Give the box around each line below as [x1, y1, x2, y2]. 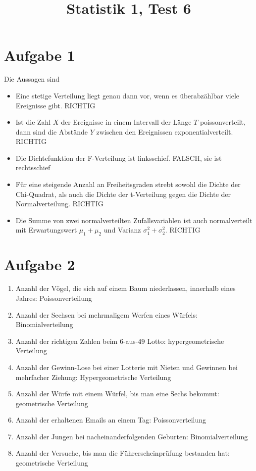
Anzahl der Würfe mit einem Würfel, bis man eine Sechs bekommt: [15, 388, 219, 399]
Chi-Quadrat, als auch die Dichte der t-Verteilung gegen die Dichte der [15, 188, 231, 199]
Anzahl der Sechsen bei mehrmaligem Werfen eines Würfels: [15, 309, 198, 320]
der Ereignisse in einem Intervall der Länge [61, 117, 192, 127]
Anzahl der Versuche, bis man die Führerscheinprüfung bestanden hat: [15, 448, 230, 458]
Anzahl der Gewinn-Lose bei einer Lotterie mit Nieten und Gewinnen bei [15, 362, 238, 372]
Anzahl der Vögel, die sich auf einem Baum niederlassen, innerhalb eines [15, 283, 236, 293]
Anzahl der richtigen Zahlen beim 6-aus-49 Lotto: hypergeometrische [15, 335, 224, 346]
